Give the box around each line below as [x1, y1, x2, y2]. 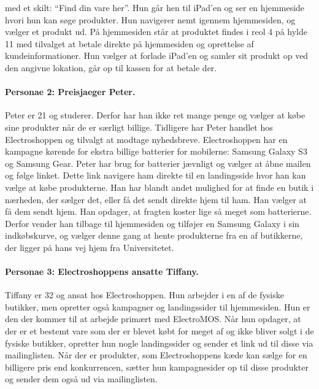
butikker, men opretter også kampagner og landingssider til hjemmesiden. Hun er [5, 300, 310, 313]
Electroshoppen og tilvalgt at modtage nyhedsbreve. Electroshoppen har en [5, 133, 288, 145]
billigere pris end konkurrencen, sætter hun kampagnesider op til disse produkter [5, 360, 309, 373]
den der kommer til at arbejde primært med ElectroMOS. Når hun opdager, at [5, 312, 301, 325]
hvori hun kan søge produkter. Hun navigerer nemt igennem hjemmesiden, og [5, 13, 296, 26]
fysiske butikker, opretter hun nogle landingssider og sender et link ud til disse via [5, 336, 313, 349]
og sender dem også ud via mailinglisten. [5, 372, 158, 385]
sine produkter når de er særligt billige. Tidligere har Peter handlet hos [5, 120, 273, 133]
